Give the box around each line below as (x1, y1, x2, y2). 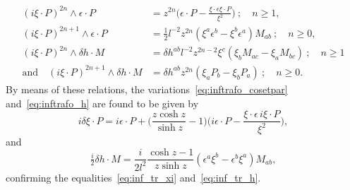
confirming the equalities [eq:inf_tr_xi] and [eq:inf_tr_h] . (6, 170, 261, 184)
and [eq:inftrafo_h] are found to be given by (6, 95, 199, 110)
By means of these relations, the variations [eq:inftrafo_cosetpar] (6, 82, 288, 96)
